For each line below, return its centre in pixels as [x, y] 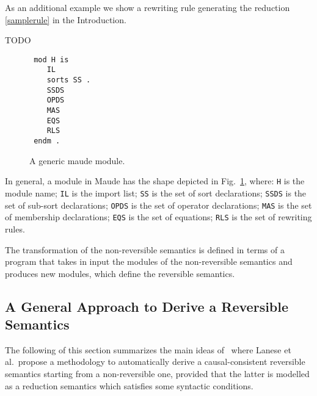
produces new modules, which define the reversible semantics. [120, 273]
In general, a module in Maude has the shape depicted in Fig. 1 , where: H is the [155, 181]
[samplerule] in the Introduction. [66, 19]
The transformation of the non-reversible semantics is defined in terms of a [145, 249]
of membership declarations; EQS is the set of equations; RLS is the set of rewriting [158, 217]
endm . [47, 141]
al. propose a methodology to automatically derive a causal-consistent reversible [155, 362]
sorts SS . [69, 80]
